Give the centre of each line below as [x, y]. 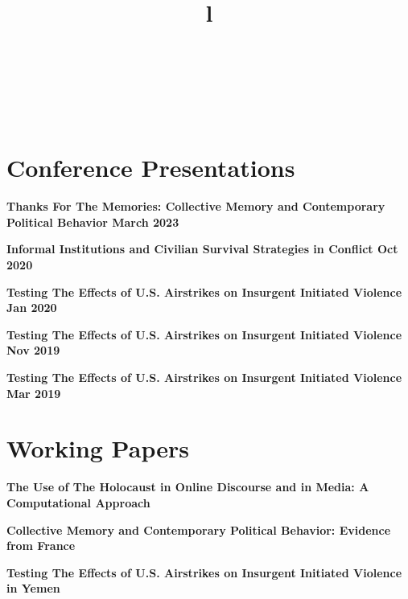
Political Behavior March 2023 [93, 222]
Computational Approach [78, 502]
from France [41, 546]
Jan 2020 [32, 308]
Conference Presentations [151, 168]
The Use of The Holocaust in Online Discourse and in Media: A [188, 487]
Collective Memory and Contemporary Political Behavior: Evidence [199, 529]
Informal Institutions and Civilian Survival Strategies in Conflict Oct [202, 249]
